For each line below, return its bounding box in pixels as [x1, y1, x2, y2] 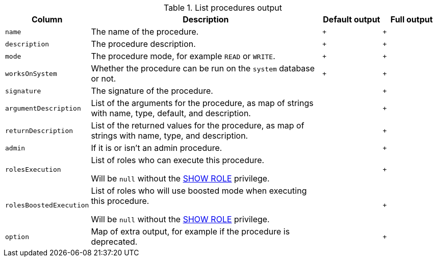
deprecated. [91, 237, 138, 247]
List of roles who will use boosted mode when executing [91, 186, 307, 196]
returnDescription [5, 126, 73, 135]
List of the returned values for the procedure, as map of [91, 120, 304, 130]
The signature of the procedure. [91, 86, 213, 96]
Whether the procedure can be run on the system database [91, 63, 315, 73]
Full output [390, 14, 433, 24]
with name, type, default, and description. [91, 108, 251, 118]
